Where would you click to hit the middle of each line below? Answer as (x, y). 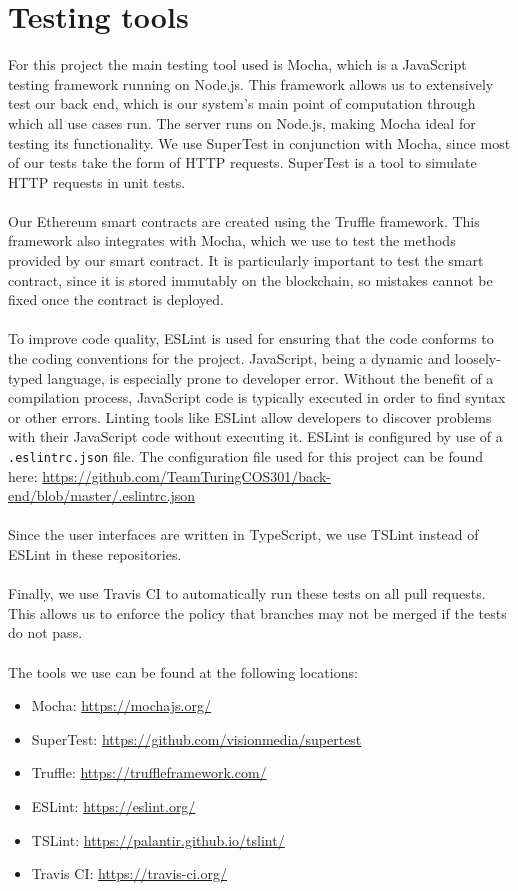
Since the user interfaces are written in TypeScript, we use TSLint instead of (243, 534)
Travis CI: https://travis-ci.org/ (129, 873)
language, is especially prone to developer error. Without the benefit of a (270, 377)
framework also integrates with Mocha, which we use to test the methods (232, 240)
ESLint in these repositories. (95, 554)
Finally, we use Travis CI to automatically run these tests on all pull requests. (247, 593)
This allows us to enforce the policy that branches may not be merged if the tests (257, 612)
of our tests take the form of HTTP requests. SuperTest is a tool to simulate (242, 162)
